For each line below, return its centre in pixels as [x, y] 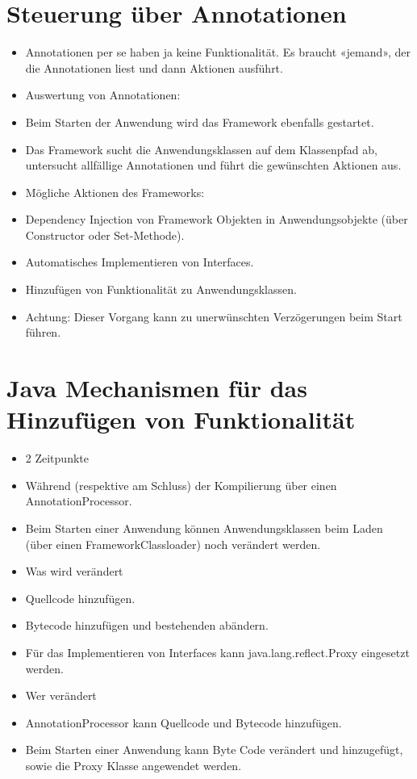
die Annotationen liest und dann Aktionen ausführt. [154, 67]
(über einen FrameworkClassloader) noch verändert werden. [173, 544]
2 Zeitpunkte [57, 458]
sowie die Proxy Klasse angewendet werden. [133, 765]
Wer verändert [61, 695]
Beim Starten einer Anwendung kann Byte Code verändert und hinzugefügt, [214, 750]
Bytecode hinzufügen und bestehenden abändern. [147, 625]
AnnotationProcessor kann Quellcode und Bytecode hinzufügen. [183, 722]
